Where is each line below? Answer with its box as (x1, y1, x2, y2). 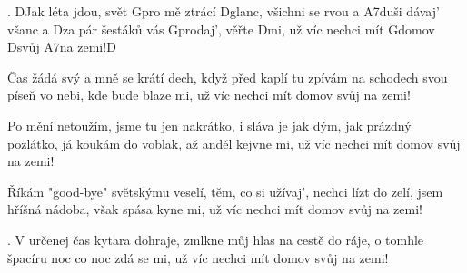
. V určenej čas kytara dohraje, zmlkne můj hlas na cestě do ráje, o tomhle (7, 229, 424, 249)
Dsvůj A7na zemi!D (7, 37, 116, 56)
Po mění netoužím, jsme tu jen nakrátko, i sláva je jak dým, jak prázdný (7, 115, 412, 134)
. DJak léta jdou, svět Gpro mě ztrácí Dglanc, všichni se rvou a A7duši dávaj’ (7, 2, 440, 20)
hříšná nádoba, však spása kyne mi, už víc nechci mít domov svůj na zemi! (7, 200, 422, 219)
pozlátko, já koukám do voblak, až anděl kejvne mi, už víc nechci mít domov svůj (7, 133, 461, 152)
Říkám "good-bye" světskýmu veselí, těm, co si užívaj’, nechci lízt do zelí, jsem (7, 181, 443, 200)
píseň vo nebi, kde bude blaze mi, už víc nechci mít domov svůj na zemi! (7, 85, 411, 104)
